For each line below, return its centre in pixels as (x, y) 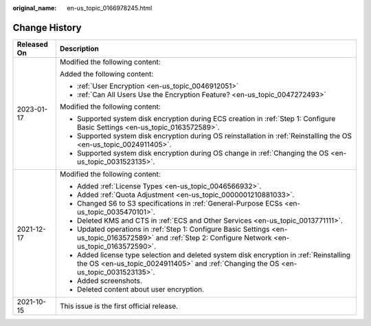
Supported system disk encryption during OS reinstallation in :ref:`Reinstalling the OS (214, 135)
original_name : (35, 8)
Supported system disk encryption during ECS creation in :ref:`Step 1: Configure (206, 118)
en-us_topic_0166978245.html (110, 8)
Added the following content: (106, 74)
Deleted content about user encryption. (140, 289)
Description (79, 48)
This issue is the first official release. (119, 306)
